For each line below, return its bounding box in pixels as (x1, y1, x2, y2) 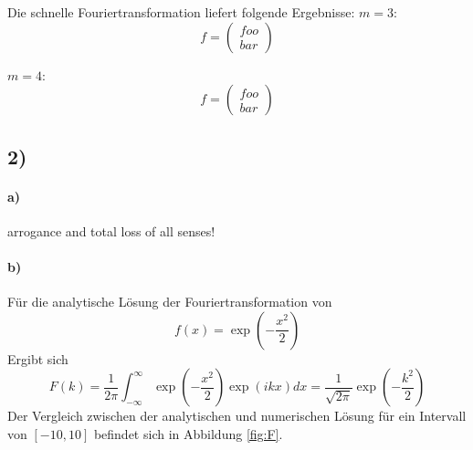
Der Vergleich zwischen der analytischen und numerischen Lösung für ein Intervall (7, 406, 467, 425)
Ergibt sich (7, 349, 68, 368)
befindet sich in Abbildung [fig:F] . (93, 424, 283, 443)
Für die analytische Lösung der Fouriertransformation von (7, 292, 332, 311)
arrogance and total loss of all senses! (7, 221, 215, 240)
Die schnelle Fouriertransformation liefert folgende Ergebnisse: (7, 3, 355, 21)
